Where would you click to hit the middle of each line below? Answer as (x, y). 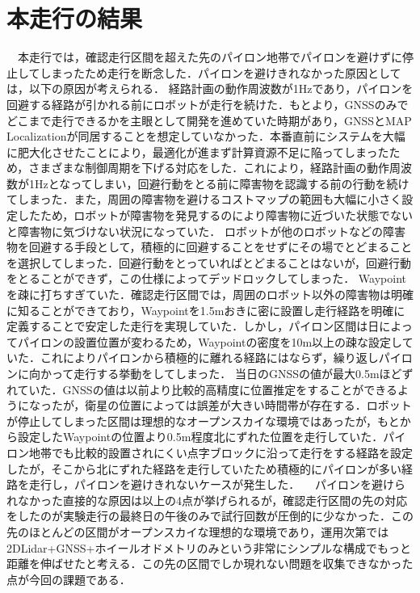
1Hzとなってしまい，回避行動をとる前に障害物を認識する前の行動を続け (219, 183)
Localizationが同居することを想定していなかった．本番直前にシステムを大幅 (206, 136)
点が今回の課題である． (69, 579)
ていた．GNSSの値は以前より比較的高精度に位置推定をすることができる (208, 389)
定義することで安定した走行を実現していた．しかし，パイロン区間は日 (193, 326)
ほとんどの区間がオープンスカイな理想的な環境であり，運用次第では (209, 531)
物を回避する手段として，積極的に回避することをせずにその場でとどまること (210, 247)
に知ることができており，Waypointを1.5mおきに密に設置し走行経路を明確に (206, 310)
